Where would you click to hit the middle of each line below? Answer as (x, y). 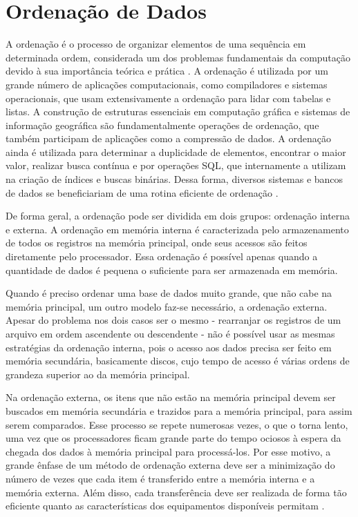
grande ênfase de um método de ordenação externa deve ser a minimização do (170, 465)
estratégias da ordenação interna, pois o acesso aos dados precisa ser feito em (169, 347)
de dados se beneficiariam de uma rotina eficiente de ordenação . (142, 192)
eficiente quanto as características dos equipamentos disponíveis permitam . (165, 506)
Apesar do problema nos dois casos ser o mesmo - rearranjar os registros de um (173, 320)
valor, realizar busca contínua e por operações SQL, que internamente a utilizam (176, 165)
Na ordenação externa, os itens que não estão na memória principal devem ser (171, 397)
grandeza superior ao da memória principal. (98, 374)
